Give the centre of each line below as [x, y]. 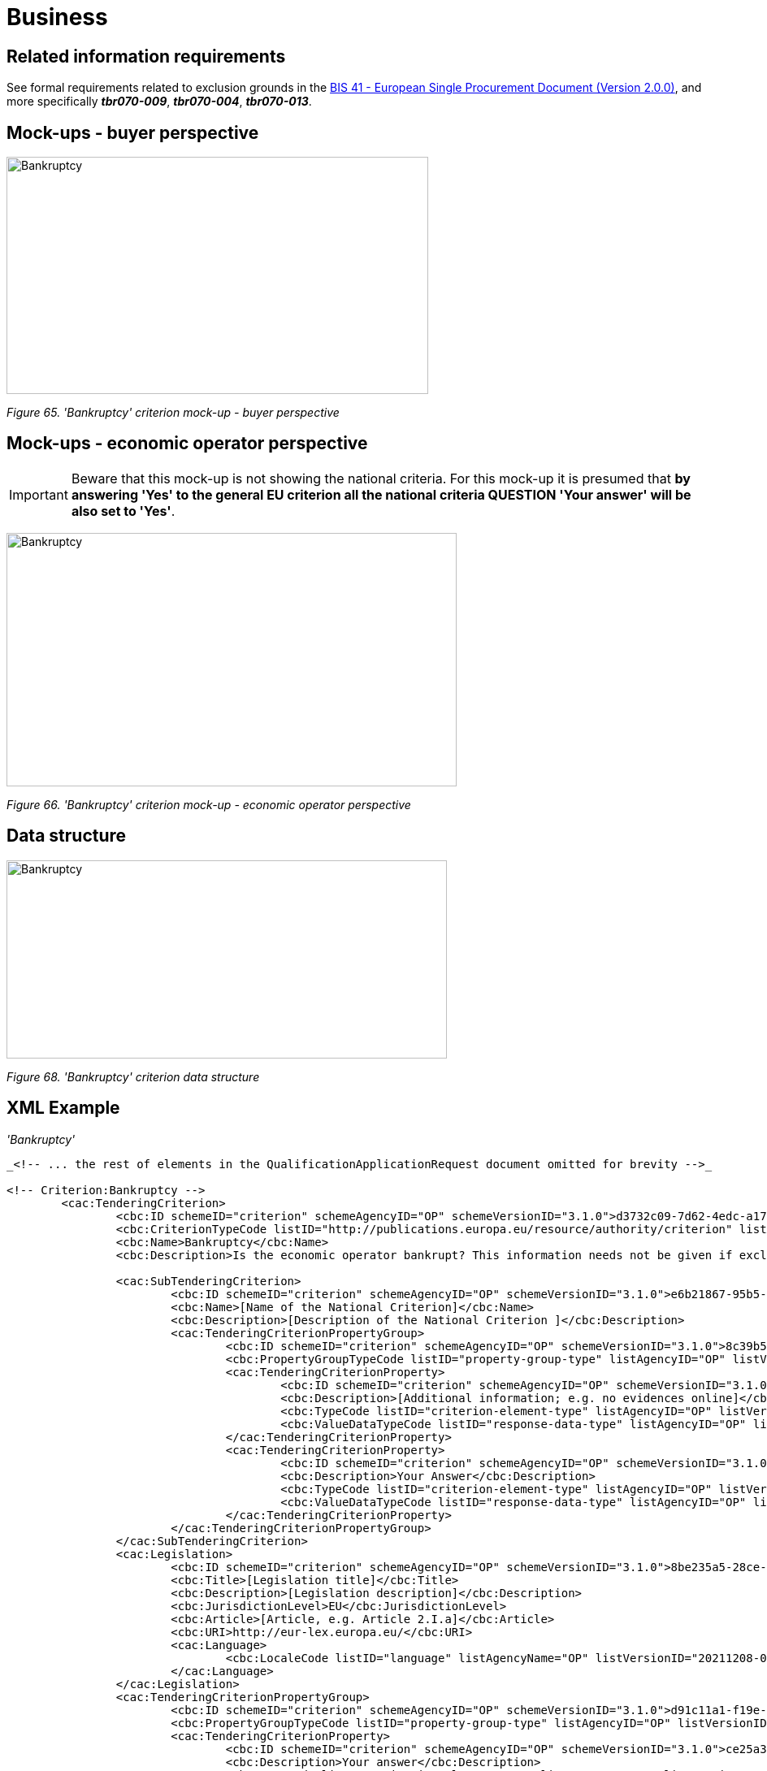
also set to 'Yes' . [123, 511]
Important [39, 494]
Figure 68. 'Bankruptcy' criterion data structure [133, 1076]
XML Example [63, 1108]
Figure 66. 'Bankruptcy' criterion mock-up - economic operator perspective [209, 804]
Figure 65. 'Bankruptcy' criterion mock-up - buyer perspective [173, 413]
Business [57, 17]
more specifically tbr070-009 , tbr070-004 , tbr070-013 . [159, 102]
